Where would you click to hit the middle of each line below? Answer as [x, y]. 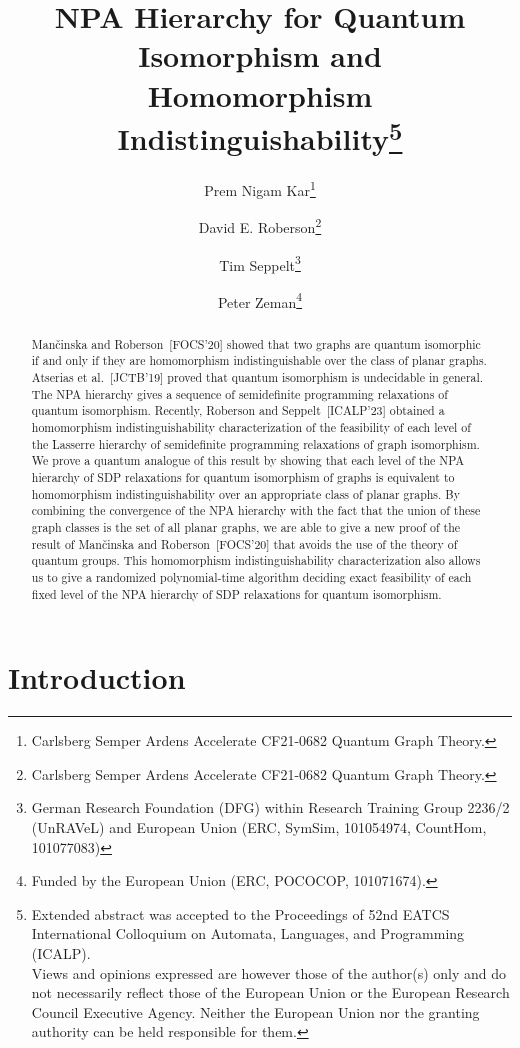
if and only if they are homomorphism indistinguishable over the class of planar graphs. [259, 360]
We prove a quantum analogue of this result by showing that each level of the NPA [248, 460]
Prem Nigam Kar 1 [260, 188]
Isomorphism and [260, 55]
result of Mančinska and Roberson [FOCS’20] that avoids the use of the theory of [244, 543]
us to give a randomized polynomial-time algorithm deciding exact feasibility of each [251, 577]
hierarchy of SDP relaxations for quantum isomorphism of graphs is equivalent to [243, 477]
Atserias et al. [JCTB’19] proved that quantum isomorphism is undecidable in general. [257, 377]
